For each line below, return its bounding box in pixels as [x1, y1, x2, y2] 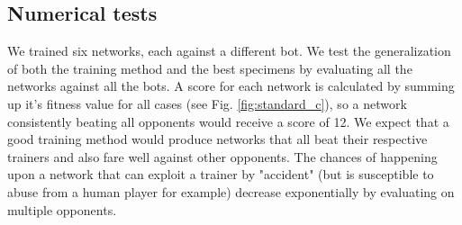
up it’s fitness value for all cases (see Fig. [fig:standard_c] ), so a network [7, 94, 407, 112]
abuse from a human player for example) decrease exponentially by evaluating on [7, 182, 455, 201]
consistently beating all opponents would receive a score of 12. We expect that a [7, 112, 449, 130]
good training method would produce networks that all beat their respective [7, 130, 428, 148]
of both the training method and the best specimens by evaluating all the [7, 58, 412, 77]
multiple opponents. [7, 200, 117, 219]
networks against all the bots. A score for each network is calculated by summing [7, 76, 455, 95]
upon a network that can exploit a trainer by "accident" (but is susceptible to [7, 165, 434, 184]
